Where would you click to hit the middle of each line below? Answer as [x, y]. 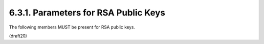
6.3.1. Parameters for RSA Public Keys [87, 13]
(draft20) [18, 36]
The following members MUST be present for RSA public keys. [72, 27]
